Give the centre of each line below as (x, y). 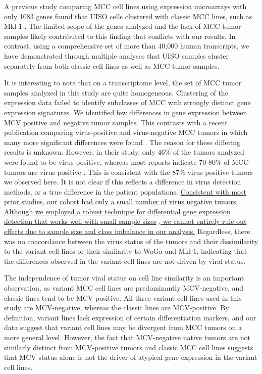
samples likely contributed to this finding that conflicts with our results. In (120, 36)
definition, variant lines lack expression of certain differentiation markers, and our (130, 317)
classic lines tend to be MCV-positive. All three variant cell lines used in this (123, 297)
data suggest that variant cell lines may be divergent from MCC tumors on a (123, 327)
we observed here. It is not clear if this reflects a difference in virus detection (123, 182)
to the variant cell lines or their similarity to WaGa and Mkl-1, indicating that (126, 251)
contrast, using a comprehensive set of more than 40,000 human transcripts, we (127, 46)
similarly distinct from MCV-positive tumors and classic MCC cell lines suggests (129, 347)
